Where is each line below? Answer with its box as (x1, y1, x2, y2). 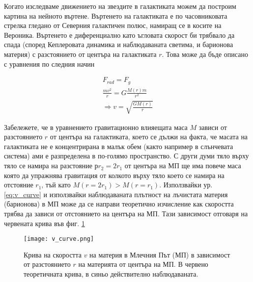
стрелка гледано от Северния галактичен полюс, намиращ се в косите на (4, 20, 222, 30)
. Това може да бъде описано (162, 49, 248, 59)
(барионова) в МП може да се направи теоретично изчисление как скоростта (4, 199, 234, 209)
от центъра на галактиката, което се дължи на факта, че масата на (50, 131, 248, 142)
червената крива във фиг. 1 (4, 218, 85, 228)
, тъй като (41, 179, 71, 190)
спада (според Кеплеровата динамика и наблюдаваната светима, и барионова (4, 39, 233, 50)
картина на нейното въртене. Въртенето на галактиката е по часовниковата (4, 10, 227, 21)
